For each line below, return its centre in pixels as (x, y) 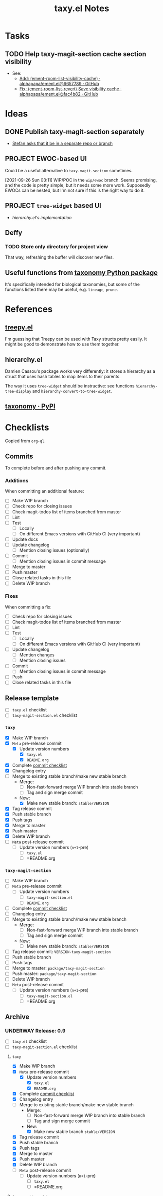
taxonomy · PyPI (30, 406)
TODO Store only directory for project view (56, 246)
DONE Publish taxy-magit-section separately (75, 132)
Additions (17, 480)
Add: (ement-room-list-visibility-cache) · (60, 78)
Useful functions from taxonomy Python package (81, 273)
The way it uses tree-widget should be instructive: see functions (70, 385)
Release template (32, 698)
